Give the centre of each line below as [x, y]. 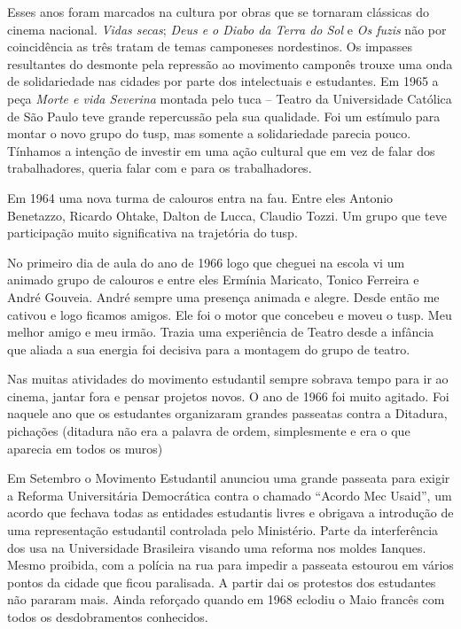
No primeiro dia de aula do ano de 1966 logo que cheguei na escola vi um [206, 262]
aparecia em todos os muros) [85, 448]
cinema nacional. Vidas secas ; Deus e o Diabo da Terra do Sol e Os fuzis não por [227, 29]
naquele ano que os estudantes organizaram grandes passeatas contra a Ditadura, [227, 413]
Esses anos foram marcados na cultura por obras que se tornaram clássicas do [219, 12]
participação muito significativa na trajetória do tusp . [152, 233]
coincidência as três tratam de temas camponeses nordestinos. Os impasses [210, 47]
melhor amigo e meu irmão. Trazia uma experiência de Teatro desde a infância [221, 332]
